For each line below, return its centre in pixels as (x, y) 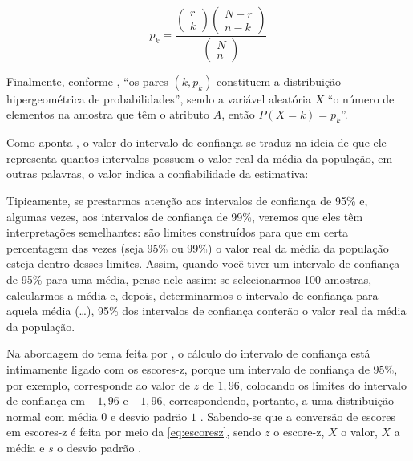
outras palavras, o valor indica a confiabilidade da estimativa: (158, 174)
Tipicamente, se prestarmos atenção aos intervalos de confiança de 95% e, (187, 201)
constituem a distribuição (279, 81)
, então (238, 114)
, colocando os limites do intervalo (323, 384)
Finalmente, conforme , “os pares (87, 81)
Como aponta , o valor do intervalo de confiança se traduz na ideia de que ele (196, 142)
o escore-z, (299, 432)
